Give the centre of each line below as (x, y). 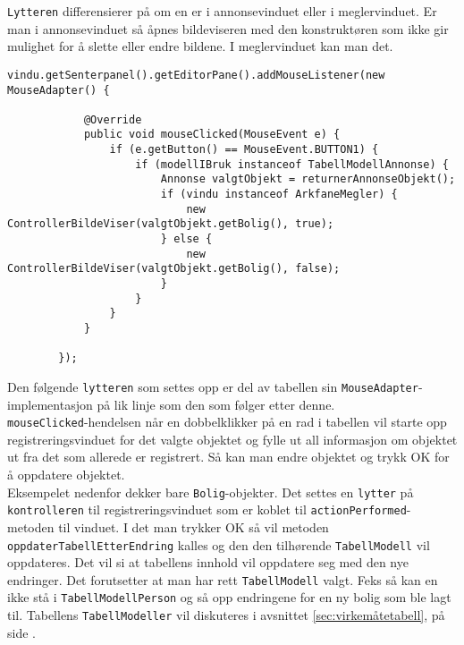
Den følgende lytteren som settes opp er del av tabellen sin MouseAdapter (213, 386)
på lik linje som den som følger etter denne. (216, 404)
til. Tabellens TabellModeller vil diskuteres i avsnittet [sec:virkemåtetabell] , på (226, 615)
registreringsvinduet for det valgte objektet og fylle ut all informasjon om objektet (232, 439)
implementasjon (50, 404)
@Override (113, 119)
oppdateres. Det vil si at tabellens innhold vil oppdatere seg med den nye (208, 562)
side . (21, 632)
